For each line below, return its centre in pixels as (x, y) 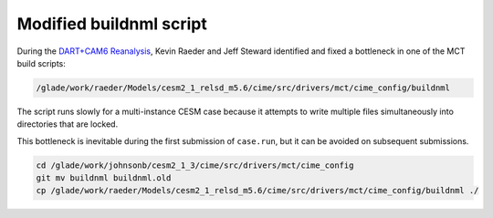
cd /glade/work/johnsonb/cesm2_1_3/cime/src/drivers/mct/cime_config (195, 165)
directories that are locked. (68, 124)
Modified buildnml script (112, 24)
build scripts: (41, 63)
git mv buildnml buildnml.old (104, 178)
